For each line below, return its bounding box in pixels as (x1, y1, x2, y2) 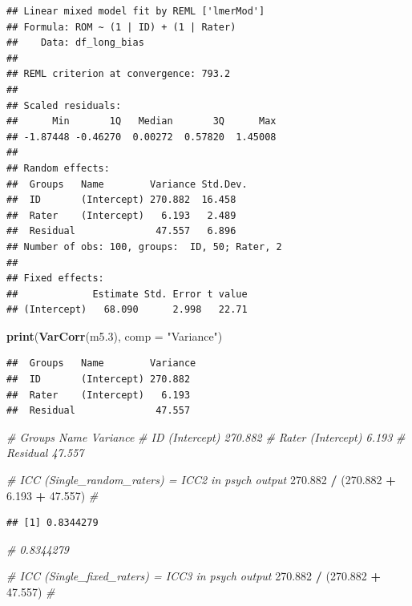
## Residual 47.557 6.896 (6, 225, 236, 237)
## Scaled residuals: (6, 99, 122, 111)
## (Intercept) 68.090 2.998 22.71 (6, 304, 248, 316)
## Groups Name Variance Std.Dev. (6, 178, 248, 190)
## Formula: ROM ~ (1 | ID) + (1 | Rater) (6, 21, 236, 33)
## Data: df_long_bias (6, 37, 144, 49)
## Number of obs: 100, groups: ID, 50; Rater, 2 (6, 240, 282, 252)
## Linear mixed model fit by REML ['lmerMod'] (6, 6, 265, 17)
